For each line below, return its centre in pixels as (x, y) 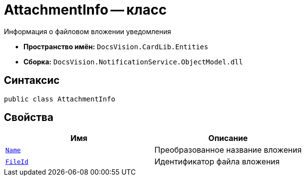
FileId (17, 161)
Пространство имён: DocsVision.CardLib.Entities (116, 46)
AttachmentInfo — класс (85, 10)
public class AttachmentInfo (60, 99)
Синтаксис (32, 80)
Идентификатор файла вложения (217, 162)
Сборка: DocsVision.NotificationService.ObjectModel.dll (133, 61)
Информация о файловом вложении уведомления (87, 31)
